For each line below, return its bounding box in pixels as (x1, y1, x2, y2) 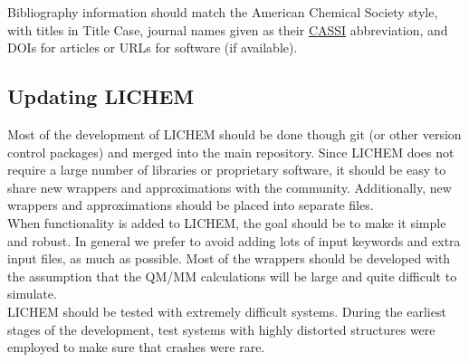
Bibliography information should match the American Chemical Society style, (7, 3, 438, 21)
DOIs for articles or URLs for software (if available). (7, 38, 298, 57)
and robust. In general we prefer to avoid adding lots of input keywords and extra (7, 231, 461, 250)
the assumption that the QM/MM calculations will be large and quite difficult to (7, 266, 457, 285)
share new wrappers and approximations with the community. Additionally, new (7, 177, 452, 196)
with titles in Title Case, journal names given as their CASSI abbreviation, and (7, 20, 448, 39)
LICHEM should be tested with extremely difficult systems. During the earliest (7, 301, 446, 320)
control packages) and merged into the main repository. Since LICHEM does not (7, 142, 455, 161)
